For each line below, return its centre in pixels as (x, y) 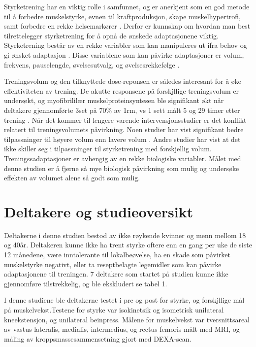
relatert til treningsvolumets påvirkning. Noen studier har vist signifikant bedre (124, 129)
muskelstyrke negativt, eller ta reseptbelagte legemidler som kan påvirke (113, 264)
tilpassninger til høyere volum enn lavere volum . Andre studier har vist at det (122, 139)
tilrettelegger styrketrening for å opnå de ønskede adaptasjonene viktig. (112, 35)
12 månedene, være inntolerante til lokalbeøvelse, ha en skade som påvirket (117, 254)
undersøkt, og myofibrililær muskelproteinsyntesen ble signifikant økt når (114, 100)
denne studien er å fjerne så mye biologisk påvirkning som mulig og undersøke (122, 168)
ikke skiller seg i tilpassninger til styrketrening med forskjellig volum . (108, 149)
